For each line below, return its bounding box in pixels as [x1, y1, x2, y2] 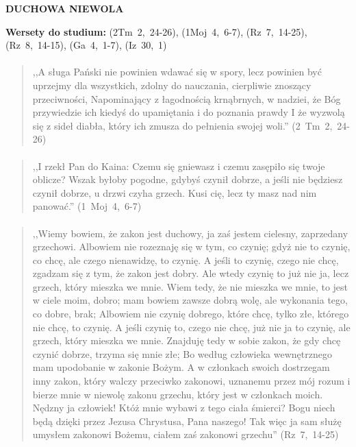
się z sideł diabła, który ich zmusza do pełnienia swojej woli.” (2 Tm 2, [32, 118, 333, 132]
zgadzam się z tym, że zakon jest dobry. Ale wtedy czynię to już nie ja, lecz [32, 266, 349, 280]
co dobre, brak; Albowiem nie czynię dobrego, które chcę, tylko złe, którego [32, 306, 349, 321]
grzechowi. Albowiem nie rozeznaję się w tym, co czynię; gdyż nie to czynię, [32, 239, 351, 254]
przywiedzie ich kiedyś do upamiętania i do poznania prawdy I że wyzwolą [32, 105, 345, 119]
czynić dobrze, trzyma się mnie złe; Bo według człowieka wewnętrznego [32, 346, 332, 361]
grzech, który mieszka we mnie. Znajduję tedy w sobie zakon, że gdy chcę [32, 333, 341, 348]
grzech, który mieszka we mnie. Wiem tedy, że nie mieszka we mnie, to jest [32, 279, 348, 293]
